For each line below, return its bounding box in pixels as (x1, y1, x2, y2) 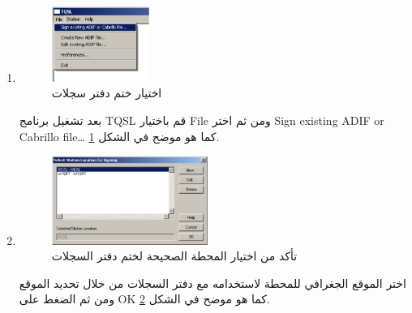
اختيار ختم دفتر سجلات (51, 84, 162, 101)
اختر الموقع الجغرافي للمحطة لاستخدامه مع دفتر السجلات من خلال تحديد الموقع (19, 274, 406, 291)
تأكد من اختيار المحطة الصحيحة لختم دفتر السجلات (51, 247, 298, 264)
